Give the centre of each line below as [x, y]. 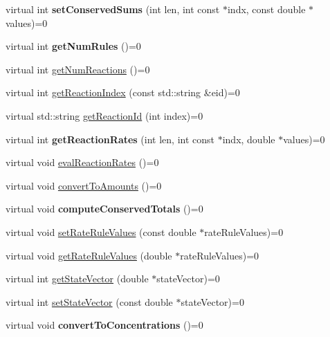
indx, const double [266, 9]
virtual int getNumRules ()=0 [73, 46]
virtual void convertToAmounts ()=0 [84, 185]
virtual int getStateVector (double [77, 279]
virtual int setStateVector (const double [89, 301]
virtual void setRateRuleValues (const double [101, 231]
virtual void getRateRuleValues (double [89, 255]
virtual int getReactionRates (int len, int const [110, 139]
